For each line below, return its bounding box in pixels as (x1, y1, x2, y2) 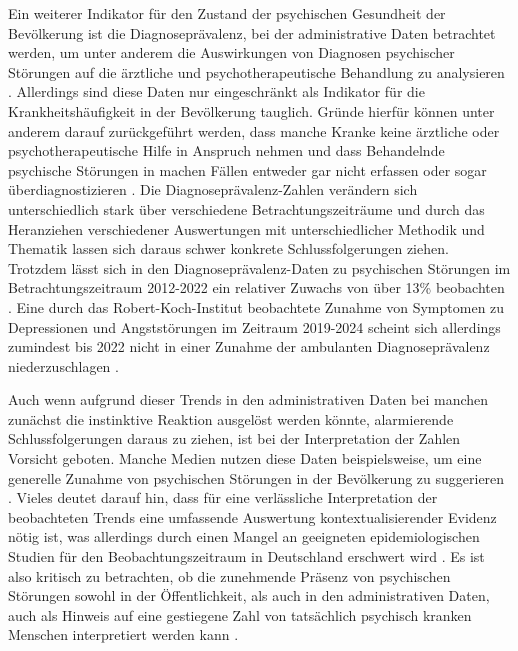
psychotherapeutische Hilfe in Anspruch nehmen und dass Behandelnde (8, 140, 445, 161)
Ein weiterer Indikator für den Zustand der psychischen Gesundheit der (8, 3, 446, 23)
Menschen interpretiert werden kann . (8, 624, 239, 645)
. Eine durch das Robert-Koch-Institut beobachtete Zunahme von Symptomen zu (8, 296, 505, 317)
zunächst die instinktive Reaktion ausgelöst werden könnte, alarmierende (8, 408, 454, 429)
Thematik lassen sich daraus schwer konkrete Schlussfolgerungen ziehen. (8, 238, 449, 259)
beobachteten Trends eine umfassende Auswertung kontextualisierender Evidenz (8, 506, 497, 527)
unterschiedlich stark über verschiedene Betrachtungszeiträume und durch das (8, 198, 485, 219)
